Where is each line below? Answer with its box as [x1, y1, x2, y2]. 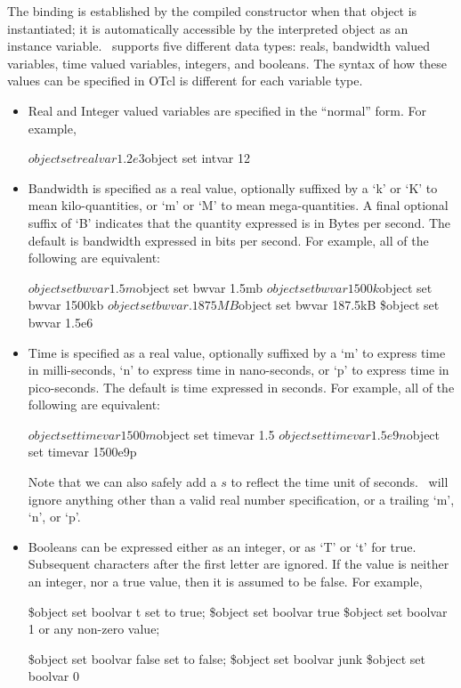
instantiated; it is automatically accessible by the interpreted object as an [7, 19, 408, 37]
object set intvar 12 [144, 149, 250, 167]
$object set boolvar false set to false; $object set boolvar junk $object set [28, 649, 425, 668]
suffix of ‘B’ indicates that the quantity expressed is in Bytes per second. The [28, 213, 451, 231]
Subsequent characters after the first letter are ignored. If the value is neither [28, 554, 449, 573]
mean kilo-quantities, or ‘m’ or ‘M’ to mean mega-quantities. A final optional [28, 196, 449, 214]
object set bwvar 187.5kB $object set [239, 295, 440, 314]
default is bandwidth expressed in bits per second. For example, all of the [28, 231, 429, 249]
